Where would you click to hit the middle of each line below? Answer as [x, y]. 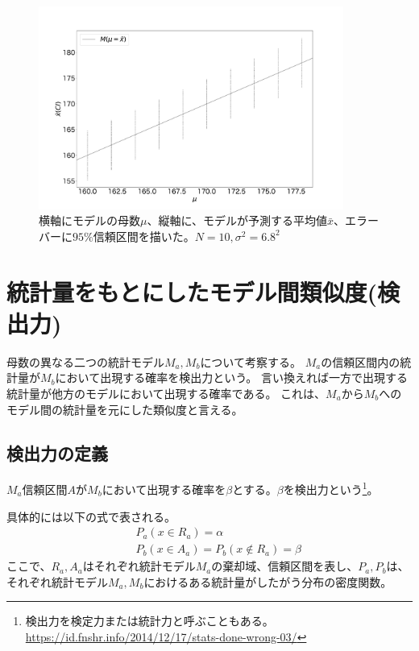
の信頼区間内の [361, 361]
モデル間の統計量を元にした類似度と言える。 [125, 409]
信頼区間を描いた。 [144, 236]
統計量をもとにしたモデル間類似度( [192, 291]
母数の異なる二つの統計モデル [85, 361]
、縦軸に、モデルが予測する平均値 [237, 220]
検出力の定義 [57, 452]
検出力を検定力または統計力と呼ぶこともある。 [149, 621]
